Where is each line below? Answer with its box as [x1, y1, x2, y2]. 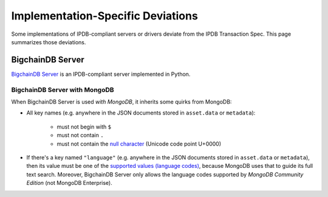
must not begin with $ [56, 123, 112, 130]
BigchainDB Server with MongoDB [11, 85, 115, 94]
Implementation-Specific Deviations [11, 9, 199, 22]
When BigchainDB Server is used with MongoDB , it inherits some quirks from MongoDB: [11, 98, 232, 105]
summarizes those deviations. [11, 38, 86, 45]
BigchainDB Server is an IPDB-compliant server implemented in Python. [11, 70, 191, 78]
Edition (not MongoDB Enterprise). [26, 179, 112, 187]
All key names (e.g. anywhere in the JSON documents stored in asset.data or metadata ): [26, 109, 256, 116]
